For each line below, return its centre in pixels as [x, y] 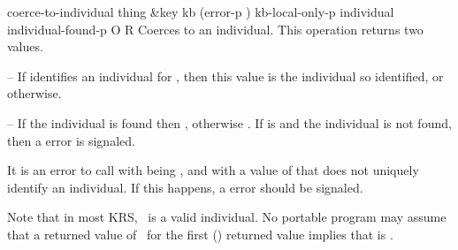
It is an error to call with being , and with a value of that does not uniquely [213, 170]
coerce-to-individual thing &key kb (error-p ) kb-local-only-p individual [201, 11]
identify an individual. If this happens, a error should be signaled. [185, 187]
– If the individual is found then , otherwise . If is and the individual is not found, [229, 122]
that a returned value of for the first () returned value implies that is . [200, 234]
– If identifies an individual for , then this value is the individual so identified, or [225, 76]
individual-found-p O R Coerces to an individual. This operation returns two [215, 29]
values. [25, 46]
